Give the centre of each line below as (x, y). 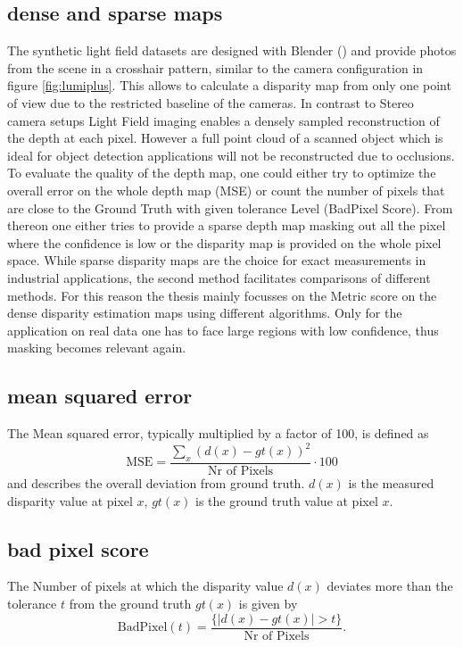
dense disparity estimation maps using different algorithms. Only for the (205, 313)
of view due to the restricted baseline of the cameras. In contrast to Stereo (211, 102)
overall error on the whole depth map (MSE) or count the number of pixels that (226, 190)
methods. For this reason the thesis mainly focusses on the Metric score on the (222, 295)
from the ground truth (130, 603)
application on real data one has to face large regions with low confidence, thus (223, 330)
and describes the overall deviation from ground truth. (156, 483)
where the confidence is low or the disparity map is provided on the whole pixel (224, 242)
